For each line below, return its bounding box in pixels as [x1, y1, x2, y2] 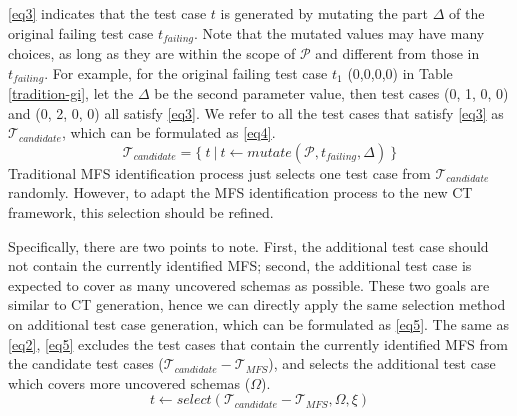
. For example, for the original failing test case [44, 62, 328, 83]
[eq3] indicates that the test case [8, 3, 207, 23]
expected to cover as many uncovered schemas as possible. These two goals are [8, 274, 490, 295]
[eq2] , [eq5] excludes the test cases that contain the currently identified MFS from [8, 333, 508, 354]
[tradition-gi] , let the [8, 83, 134, 104]
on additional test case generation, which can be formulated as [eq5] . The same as [8, 314, 509, 335]
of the [448, 3, 485, 23]
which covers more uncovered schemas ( [8, 372, 251, 393]
